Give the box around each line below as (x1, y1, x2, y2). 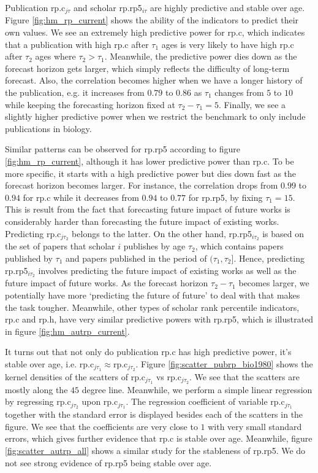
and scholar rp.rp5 (74, 1, 142, 14)
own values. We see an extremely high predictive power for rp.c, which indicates (5, 26, 305, 39)
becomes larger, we (238, 276, 309, 289)
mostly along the (5, 383, 68, 396)
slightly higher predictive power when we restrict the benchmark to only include (5, 110, 306, 123)
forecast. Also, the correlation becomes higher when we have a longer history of (5, 74, 303, 87)
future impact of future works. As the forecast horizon (5, 276, 208, 289)
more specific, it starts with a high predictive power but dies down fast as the (5, 166, 297, 179)
